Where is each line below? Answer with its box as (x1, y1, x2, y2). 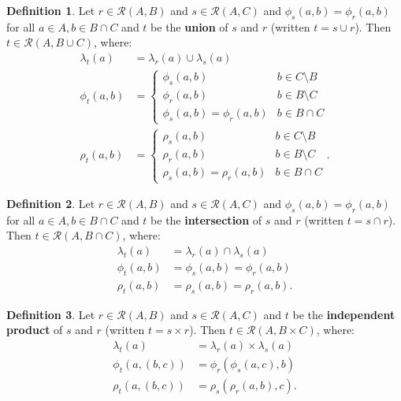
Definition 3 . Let (6, 306, 95, 322)
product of (6, 321, 63, 338)
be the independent (292, 306, 395, 322)
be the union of (150, 18, 228, 35)
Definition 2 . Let (6, 195, 95, 212)
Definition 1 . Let (6, 2, 95, 18)
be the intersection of (150, 211, 262, 228)
